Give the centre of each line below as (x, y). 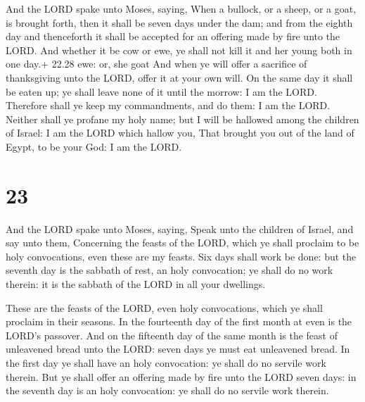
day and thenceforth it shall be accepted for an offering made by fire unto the (173, 36)
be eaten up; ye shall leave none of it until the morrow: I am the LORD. (161, 91)
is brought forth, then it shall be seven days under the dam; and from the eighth (179, 22)
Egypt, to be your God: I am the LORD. (94, 146)
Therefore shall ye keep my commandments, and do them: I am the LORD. (168, 105)
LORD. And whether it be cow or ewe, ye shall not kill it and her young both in (179, 50)
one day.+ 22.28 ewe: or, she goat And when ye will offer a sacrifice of (156, 64)
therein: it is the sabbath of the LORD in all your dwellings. (136, 284)
